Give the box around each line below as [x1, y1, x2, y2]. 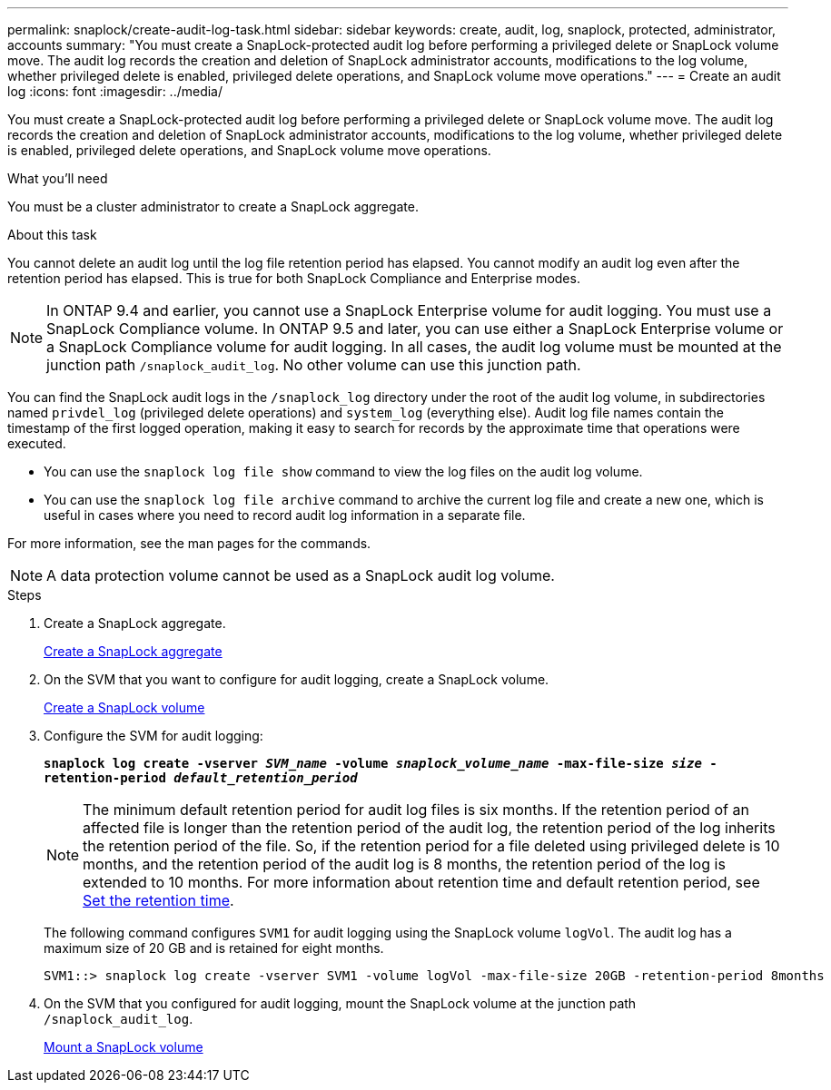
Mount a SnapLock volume [44, 1039, 203, 1055]
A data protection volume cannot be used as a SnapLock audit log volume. [46, 566, 555, 584]
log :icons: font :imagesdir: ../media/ [7, 83, 223, 99]
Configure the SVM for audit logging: [44, 728, 263, 743]
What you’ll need [7, 171, 108, 186]
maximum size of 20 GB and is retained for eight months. [44, 940, 384, 956]
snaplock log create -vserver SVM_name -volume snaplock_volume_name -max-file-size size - [44, 756, 717, 771]
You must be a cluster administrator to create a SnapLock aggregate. [7, 199, 419, 214]
